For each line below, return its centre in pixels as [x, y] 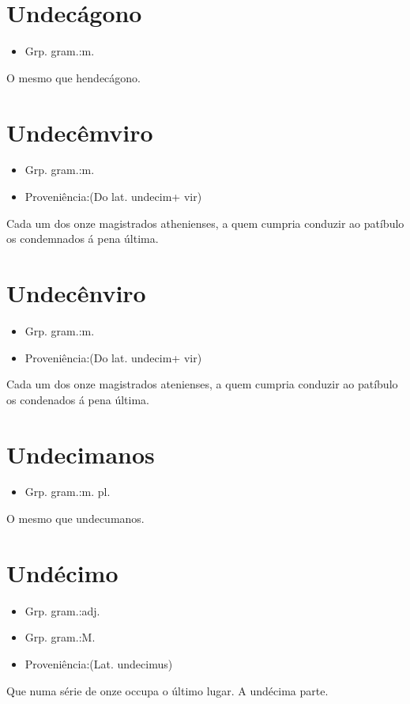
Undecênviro [76, 293]
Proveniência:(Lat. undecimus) [99, 663]
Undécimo [62, 572]
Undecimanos [81, 454]
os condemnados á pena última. [83, 238]
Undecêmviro [80, 132]
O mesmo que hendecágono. [74, 77]
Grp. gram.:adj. [62, 610]
